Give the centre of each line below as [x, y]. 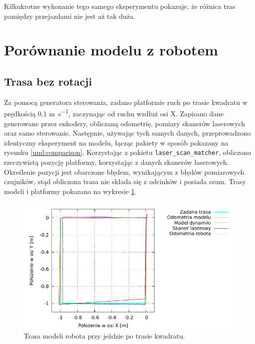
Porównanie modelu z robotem [111, 50]
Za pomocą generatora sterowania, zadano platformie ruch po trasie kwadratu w [126, 102]
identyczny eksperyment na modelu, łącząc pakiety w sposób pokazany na [116, 142]
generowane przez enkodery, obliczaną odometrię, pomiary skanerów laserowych [125, 123]
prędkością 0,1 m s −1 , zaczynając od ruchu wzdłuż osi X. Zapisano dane [114, 113]
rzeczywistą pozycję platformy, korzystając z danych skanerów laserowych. [117, 162]
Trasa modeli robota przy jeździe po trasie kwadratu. [104, 336]
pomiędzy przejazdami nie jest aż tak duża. [70, 16]
